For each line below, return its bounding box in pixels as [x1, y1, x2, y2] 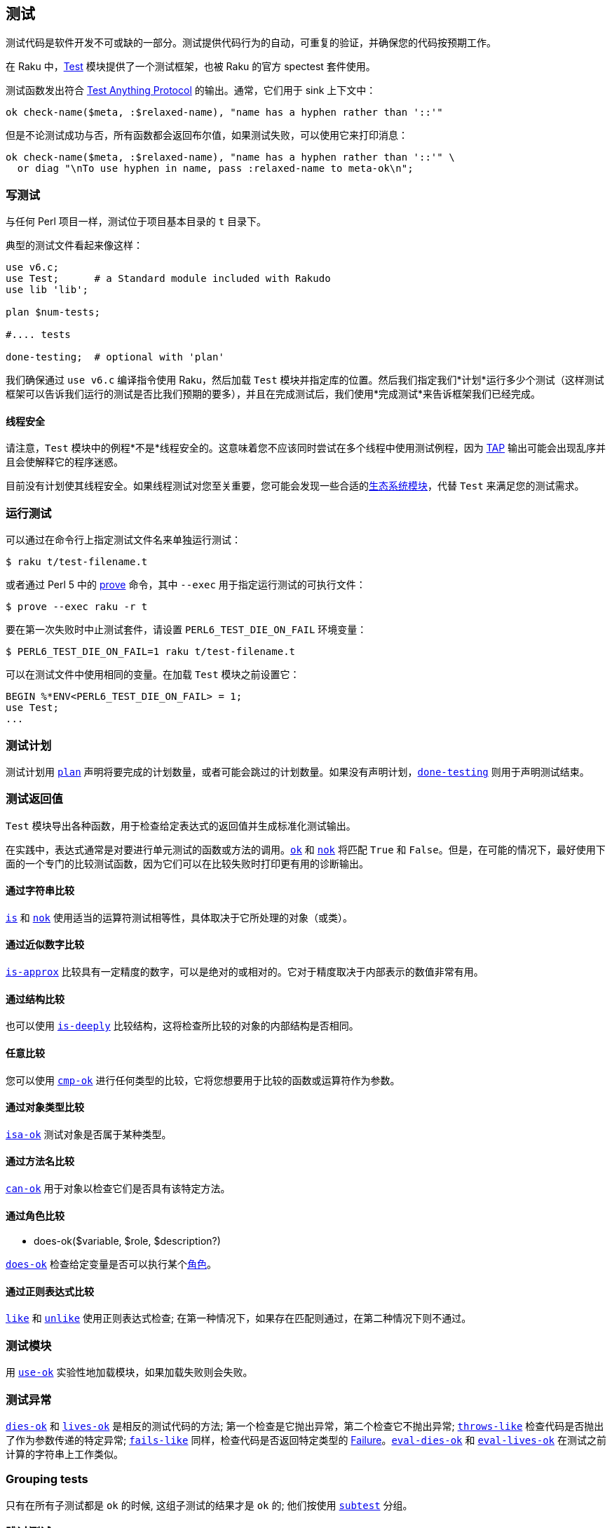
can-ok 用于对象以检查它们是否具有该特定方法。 [6, 1182, 231, 1194]
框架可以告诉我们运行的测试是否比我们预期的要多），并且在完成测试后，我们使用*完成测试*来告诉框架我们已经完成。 [6, 388, 541, 400]
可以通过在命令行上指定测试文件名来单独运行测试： [6, 534, 241, 546]
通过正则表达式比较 [6, 1285, 94, 1297]
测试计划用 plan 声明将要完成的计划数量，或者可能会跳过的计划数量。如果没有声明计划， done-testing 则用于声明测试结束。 [6, 765, 590, 778]
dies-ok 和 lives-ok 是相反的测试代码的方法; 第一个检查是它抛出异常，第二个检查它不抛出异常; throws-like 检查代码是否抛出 [6, 1419, 604, 1432]
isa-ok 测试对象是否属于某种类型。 [6, 1128, 172, 1140]
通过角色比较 [6, 1209, 64, 1222]
